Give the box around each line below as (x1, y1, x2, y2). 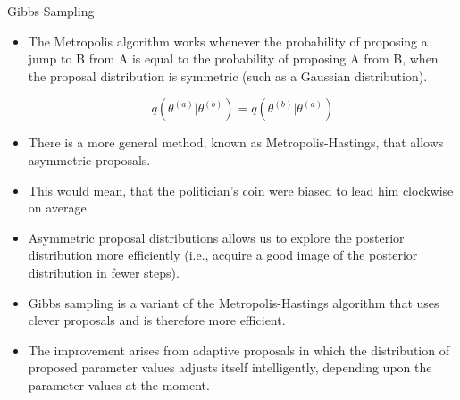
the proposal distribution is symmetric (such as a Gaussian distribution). (28, 66, 428, 85)
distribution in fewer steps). (28, 262, 180, 281)
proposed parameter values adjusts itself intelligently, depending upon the (28, 358, 432, 377)
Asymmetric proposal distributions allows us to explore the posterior (28, 228, 405, 246)
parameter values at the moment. (28, 375, 210, 394)
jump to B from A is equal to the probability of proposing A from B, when (28, 49, 439, 68)
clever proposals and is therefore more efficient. (28, 311, 286, 329)
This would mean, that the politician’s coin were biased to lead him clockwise (28, 180, 454, 199)
